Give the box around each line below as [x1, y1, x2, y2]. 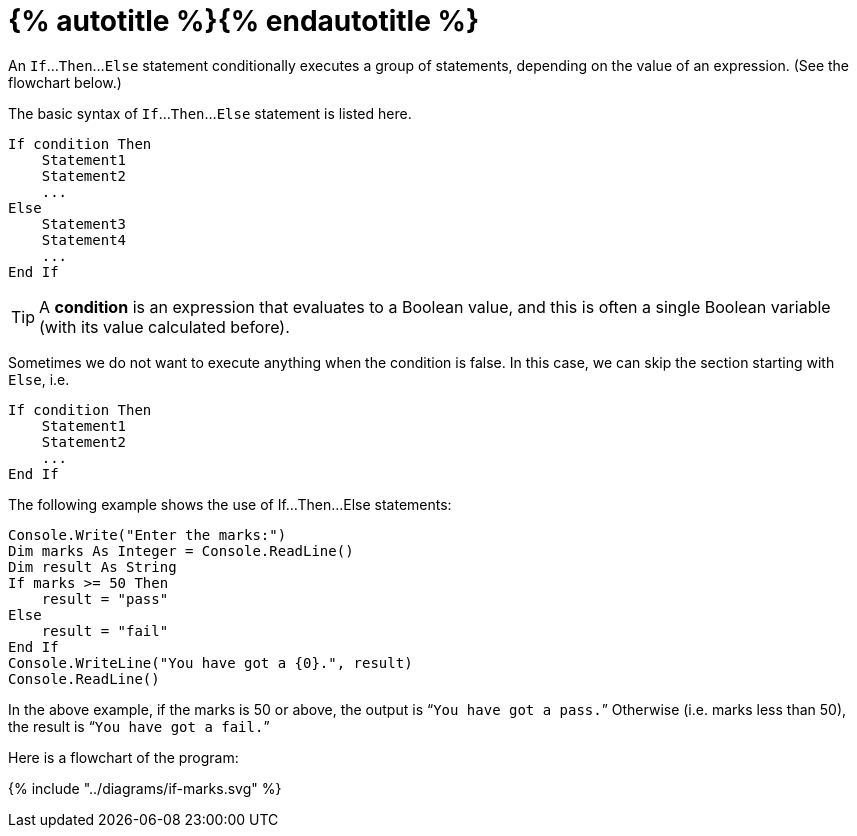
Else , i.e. [8, 370, 70, 388]
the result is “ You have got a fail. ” [8, 717, 270, 735]
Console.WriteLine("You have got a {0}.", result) [8, 654, 413, 671]
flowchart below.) [8, 73, 122, 91]
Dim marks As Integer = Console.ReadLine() [8, 542, 354, 559]
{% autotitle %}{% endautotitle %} [8, 4, 480, 38]
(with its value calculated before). [39, 316, 290, 337]
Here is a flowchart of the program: [8, 748, 239, 766]
